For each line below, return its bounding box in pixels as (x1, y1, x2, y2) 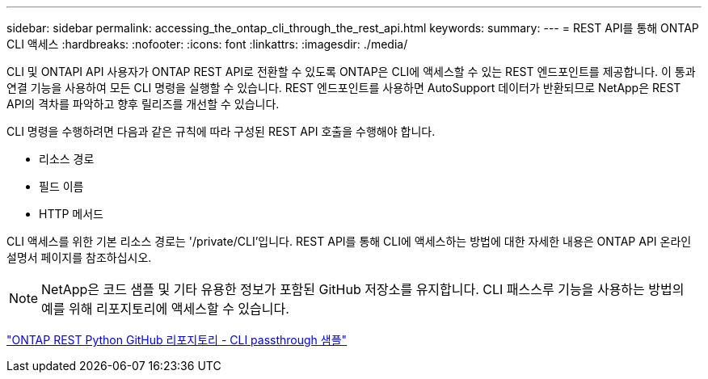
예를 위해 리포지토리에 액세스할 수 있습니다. (41, 301, 289, 317)
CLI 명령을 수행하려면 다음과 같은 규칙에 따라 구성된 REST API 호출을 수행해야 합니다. (6, 124, 436, 138)
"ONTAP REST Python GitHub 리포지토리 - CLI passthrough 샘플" (6, 333, 348, 347)
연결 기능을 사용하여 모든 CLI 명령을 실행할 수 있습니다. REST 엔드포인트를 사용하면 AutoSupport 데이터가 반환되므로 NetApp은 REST (6, 81, 681, 95)
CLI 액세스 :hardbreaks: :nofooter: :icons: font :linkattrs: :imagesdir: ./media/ (6, 37, 408, 51)
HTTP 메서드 (39, 207, 103, 221)
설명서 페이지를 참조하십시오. (6, 251, 152, 264)
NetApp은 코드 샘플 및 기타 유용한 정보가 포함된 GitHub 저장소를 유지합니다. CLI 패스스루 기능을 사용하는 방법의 (41, 281, 685, 297)
